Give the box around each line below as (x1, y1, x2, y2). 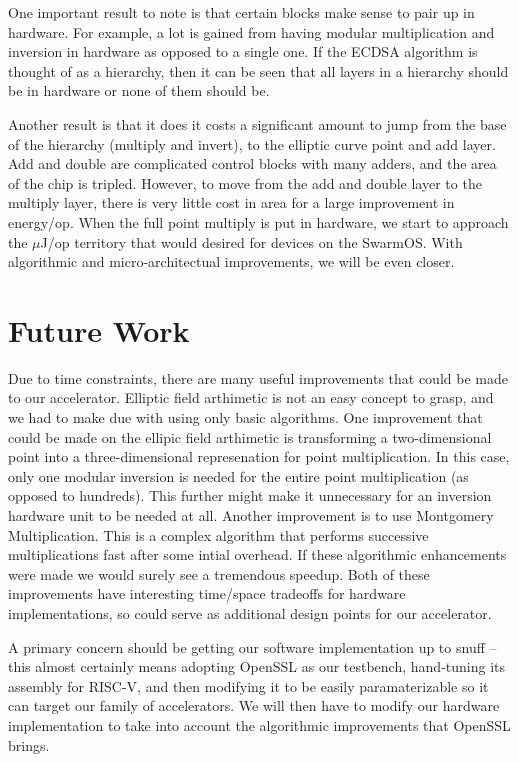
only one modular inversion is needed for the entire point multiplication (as (8, 465, 469, 486)
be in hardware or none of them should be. (8, 80, 270, 101)
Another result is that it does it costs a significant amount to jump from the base (8, 113, 507, 134)
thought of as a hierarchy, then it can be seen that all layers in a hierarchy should (8, 60, 509, 81)
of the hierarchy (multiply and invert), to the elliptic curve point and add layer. (8, 133, 496, 154)
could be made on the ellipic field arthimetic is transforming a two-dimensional (8, 426, 492, 447)
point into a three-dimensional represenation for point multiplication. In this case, (8, 446, 510, 467)
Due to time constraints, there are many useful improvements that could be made (8, 367, 508, 388)
